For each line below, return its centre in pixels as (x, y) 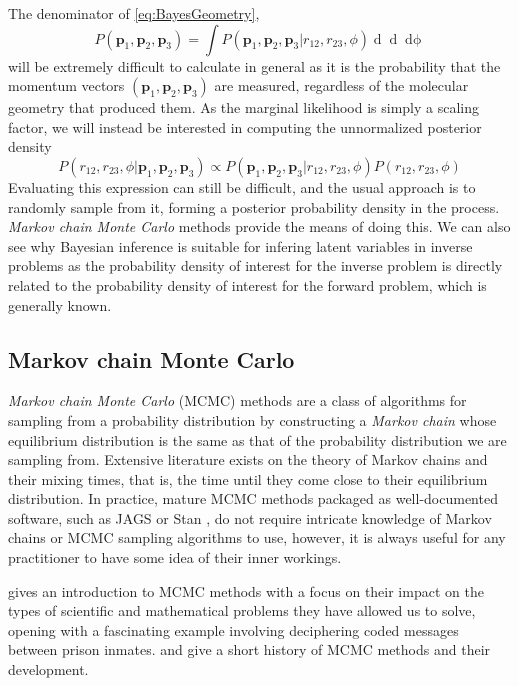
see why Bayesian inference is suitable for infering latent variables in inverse (240, 245)
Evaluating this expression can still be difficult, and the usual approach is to (242, 186)
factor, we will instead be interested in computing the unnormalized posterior (245, 126)
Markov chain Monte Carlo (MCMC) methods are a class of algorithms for (237, 400)
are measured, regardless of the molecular (341, 85)
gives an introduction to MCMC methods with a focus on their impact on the (246, 590)
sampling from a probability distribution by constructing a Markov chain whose (252, 419)
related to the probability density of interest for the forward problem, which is (247, 284)
